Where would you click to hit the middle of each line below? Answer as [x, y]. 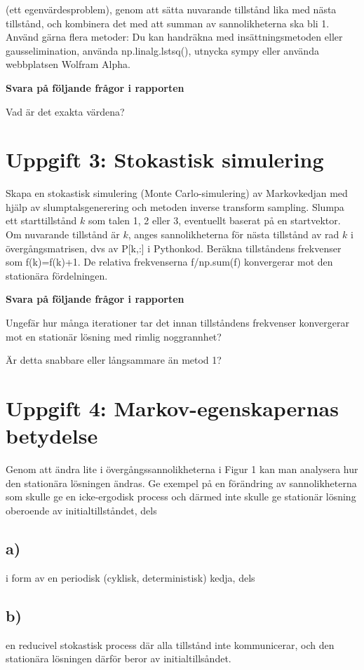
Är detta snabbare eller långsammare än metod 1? [114, 360]
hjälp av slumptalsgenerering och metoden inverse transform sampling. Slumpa [175, 206]
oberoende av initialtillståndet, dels [81, 510]
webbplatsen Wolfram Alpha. [68, 64]
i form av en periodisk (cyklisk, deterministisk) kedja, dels [130, 577]
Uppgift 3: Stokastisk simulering [165, 159]
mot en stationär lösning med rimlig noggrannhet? [114, 336]
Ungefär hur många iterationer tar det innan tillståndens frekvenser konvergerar [177, 323]
